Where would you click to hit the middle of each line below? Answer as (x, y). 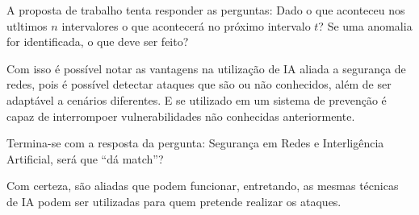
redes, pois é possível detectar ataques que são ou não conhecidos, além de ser (199, 84)
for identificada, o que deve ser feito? (98, 41)
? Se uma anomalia (365, 25)
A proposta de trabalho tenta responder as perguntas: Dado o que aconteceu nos (206, 10)
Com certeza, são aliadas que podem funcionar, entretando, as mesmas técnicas (203, 186)
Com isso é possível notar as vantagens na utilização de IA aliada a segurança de (206, 68)
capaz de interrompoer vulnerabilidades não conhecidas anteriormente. (181, 116)
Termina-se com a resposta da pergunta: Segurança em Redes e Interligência (195, 143)
